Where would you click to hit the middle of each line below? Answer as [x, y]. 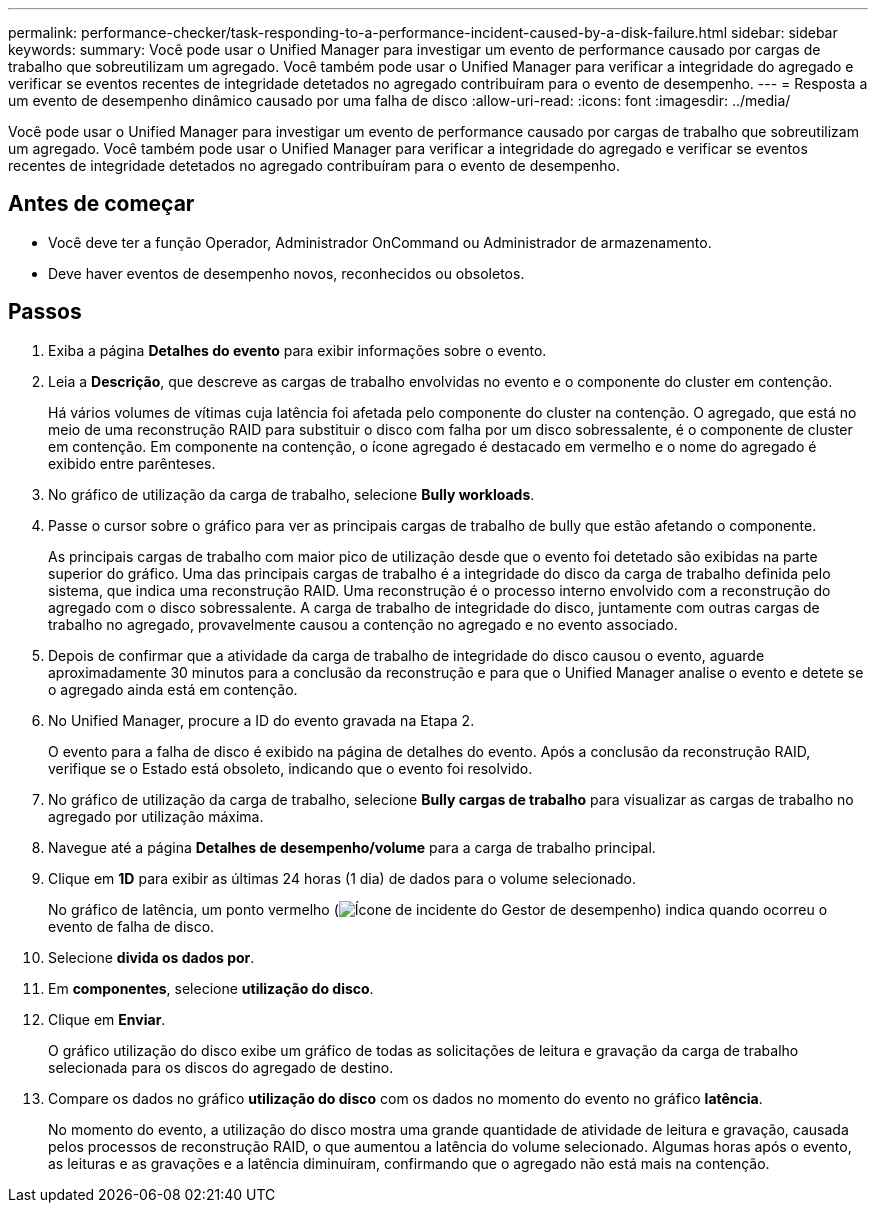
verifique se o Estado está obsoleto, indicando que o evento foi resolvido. [290, 768]
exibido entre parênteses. [132, 463]
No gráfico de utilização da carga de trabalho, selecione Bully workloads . [291, 494]
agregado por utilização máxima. [156, 816]
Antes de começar [101, 204]
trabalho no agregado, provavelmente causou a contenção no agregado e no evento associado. [363, 624]
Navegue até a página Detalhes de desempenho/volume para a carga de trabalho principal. [352, 847]
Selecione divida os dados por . [151, 957]
